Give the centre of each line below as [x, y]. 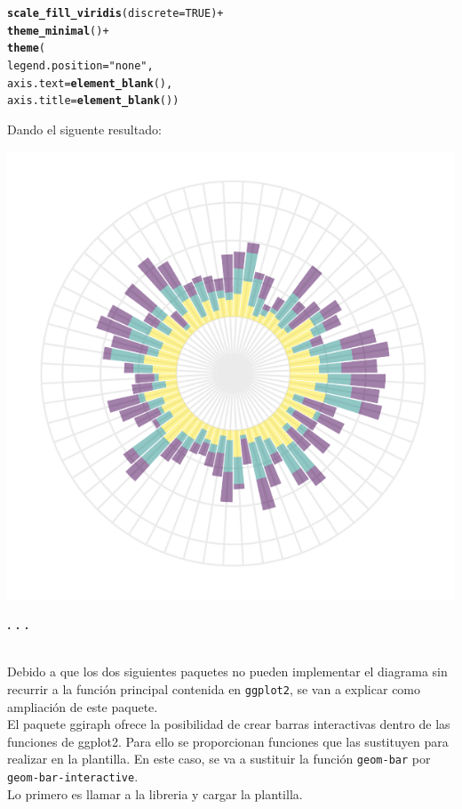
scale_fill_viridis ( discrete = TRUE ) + [115, 13]
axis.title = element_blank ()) [93, 101]
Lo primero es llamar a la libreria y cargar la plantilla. [155, 793]
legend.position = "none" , [80, 65]
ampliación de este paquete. [83, 706]
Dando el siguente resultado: [84, 129]
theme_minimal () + [58, 31]
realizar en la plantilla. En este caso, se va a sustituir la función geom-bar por [219, 759]
